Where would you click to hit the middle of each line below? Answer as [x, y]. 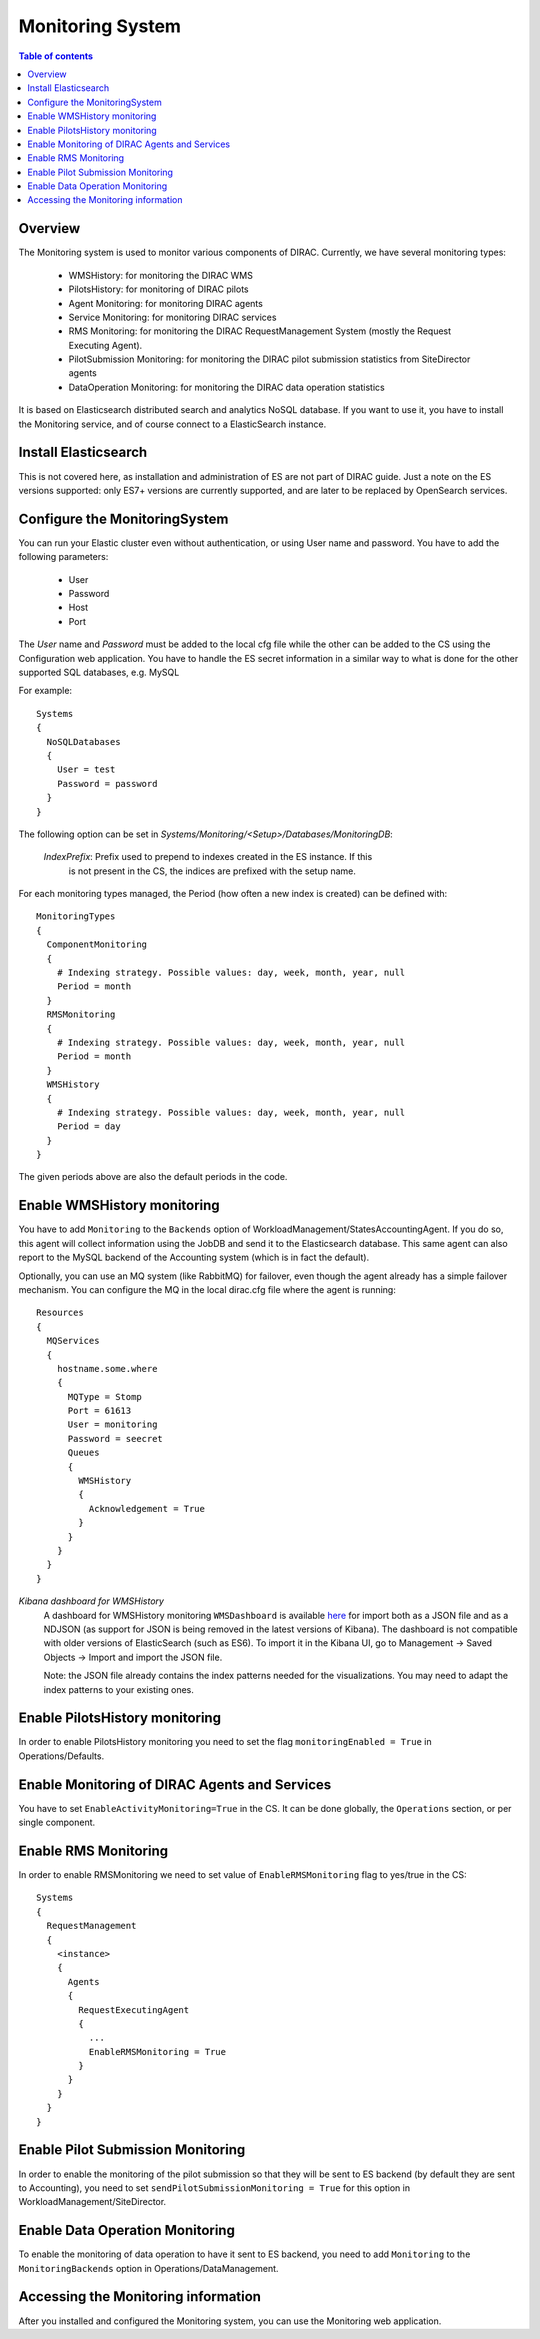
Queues [83, 1453]
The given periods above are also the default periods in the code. [153, 1177]
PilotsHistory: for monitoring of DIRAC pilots [158, 289]
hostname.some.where [107, 1368]
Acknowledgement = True [146, 1508]
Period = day [88, 1126]
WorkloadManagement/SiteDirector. [92, 2202]
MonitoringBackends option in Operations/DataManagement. [148, 2268]
